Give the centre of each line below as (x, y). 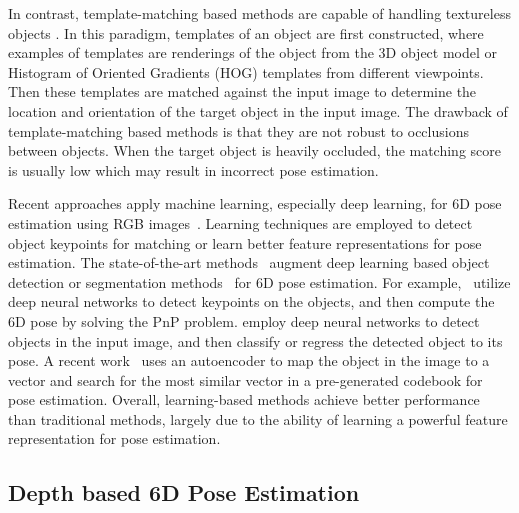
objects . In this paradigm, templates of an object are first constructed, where (246, 32)
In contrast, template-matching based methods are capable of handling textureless (259, 13)
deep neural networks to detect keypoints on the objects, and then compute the (251, 301)
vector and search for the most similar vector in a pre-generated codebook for (245, 379)
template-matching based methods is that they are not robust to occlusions (238, 130)
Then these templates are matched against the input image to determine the (242, 91)
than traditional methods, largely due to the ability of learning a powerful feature (258, 418)
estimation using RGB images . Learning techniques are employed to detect (240, 222)
